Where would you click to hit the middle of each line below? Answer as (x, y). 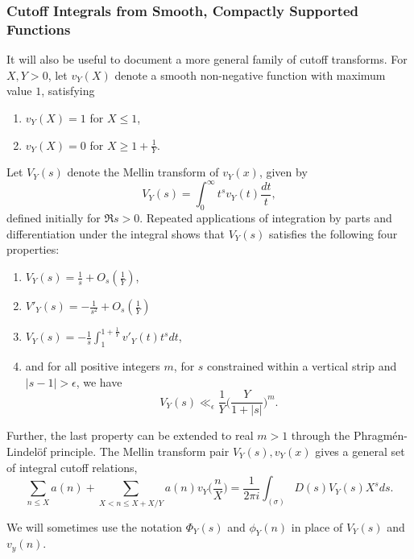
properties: (33, 249)
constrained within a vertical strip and (302, 366)
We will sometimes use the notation (94, 526)
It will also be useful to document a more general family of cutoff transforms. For (207, 59)
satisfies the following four (333, 233)
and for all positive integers (93, 366)
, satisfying (68, 91)
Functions (39, 29)
